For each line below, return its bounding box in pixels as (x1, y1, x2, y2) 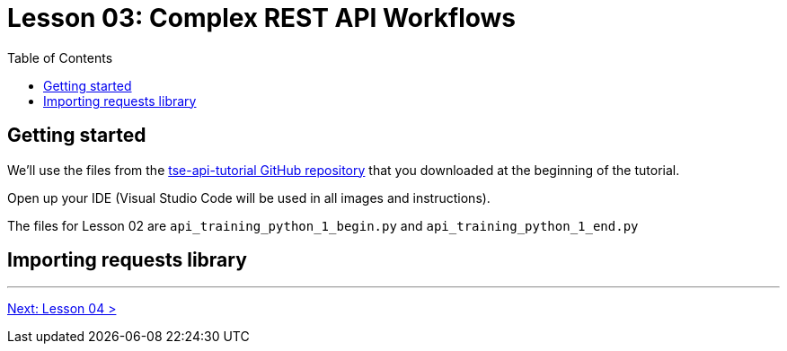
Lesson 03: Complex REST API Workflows (7, 3, 517, 33)
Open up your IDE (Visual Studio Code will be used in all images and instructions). (7, 189, 491, 206)
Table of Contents (7, 49, 113, 66)
